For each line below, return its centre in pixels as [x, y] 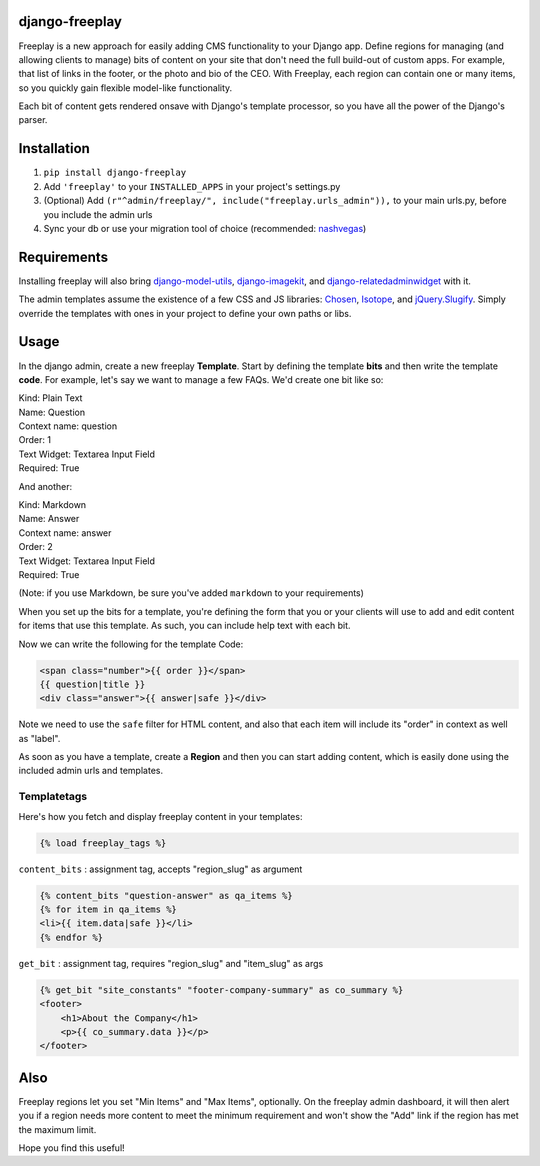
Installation [54, 148]
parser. [33, 120]
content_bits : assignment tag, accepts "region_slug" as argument [160, 869]
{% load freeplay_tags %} [103, 843]
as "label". [39, 738]
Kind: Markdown [52, 505]
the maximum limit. [57, 1129]
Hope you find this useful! [71, 1147]
